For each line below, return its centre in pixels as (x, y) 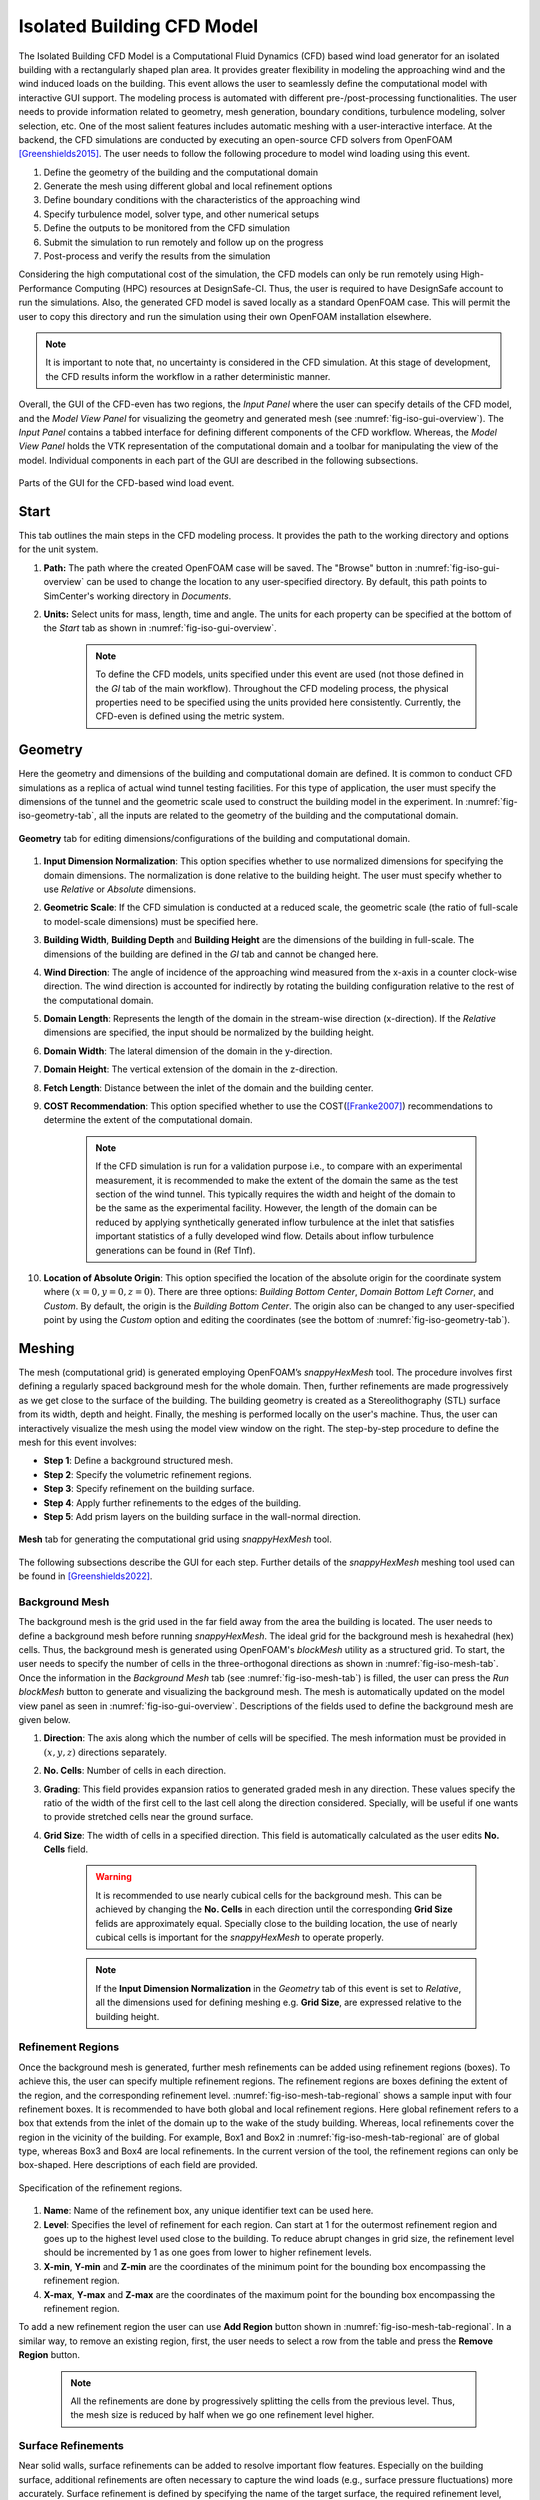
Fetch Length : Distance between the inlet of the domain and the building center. (208, 1087)
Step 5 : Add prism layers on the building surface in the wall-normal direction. (202, 1516)
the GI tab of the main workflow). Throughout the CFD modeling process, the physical (272, 688)
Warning (113, 1877)
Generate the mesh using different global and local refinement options (188, 186)
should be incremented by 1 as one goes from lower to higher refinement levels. (207, 2252)
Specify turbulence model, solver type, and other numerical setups (181, 214)
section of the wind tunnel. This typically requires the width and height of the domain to (275, 1194)
